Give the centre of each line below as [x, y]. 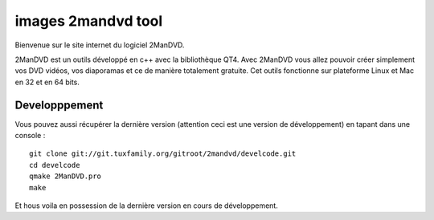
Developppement [59, 105]
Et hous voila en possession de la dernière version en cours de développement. [147, 206]
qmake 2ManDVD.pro [66, 176]
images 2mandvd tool [89, 21]
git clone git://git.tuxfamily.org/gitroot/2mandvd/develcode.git [163, 154]
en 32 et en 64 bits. [47, 82]
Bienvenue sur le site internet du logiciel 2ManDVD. [100, 45]
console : [30, 136]
